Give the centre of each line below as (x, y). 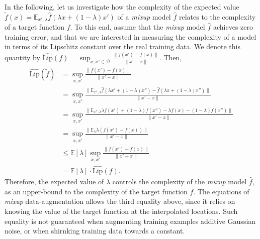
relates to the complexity (217, 16)
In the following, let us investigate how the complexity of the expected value (122, 7)
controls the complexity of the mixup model (180, 182)
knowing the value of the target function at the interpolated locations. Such (121, 211)
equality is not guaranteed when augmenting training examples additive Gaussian (130, 221)
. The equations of (221, 191)
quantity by (22, 57)
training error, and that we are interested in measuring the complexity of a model (131, 36)
